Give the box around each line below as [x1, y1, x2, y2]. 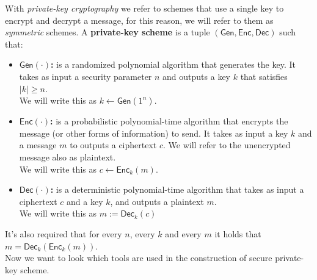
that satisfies [240, 70, 288, 82]
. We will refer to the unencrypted [163, 138, 291, 151]
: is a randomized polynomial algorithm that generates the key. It [50, 58, 296, 71]
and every [165, 227, 202, 240]
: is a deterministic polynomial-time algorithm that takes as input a [50, 183, 304, 196]
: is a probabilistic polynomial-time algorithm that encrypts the [50, 115, 288, 127]
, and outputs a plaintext [110, 195, 204, 207]
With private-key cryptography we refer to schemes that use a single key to [5, 2, 284, 14]
